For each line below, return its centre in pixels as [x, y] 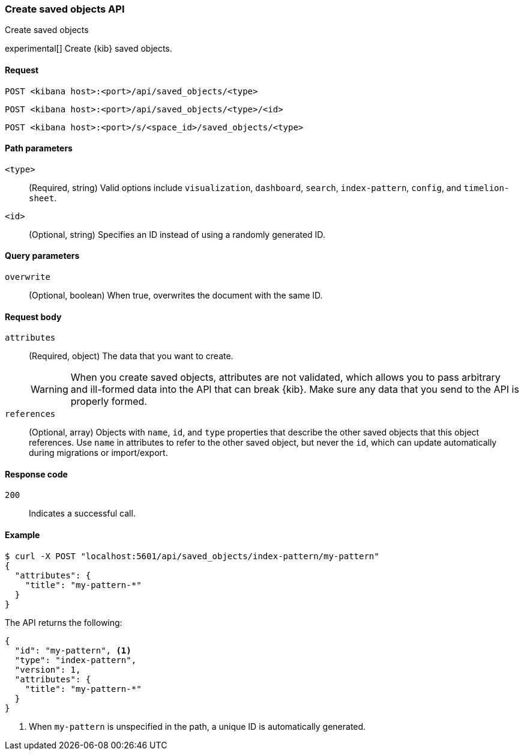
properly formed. [109, 402]
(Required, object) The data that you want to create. [131, 356]
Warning [50, 390]
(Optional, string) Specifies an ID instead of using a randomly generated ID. [177, 234]
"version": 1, [48, 669]
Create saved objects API [65, 9]
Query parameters [42, 256]
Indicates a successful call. [82, 514]
